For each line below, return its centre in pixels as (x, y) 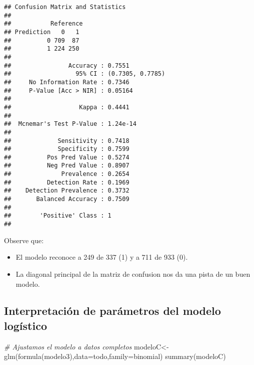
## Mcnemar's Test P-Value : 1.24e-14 (70, 124)
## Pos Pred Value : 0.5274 (67, 157)
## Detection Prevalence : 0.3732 (67, 191)
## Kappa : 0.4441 (67, 107)
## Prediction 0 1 (42, 32)
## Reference (43, 24)
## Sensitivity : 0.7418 (67, 141)
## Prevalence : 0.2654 (67, 174)
